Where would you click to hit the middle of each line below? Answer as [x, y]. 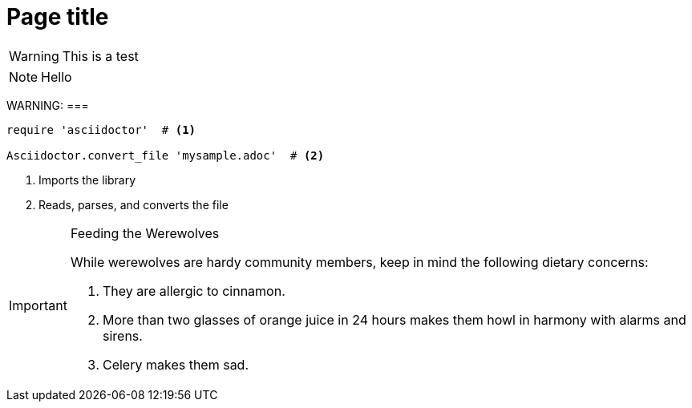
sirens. [122, 335]
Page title [58, 17]
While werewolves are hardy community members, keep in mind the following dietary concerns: [359, 262]
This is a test [100, 56]
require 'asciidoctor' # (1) [101, 129]
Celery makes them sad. [176, 364]
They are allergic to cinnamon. [194, 291]
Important [38, 305]
